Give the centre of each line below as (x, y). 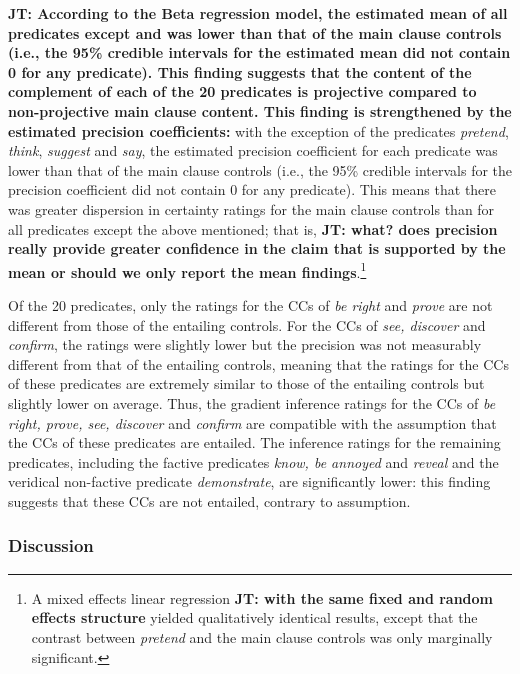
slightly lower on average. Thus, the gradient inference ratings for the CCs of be (252, 402)
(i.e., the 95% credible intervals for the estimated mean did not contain (259, 52)
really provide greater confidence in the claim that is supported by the (257, 248)
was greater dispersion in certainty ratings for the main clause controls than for (251, 208)
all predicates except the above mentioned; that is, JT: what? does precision (253, 228)
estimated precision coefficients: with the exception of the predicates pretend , (258, 130)
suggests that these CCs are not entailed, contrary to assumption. (209, 500)
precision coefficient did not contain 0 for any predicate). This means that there (252, 189)
